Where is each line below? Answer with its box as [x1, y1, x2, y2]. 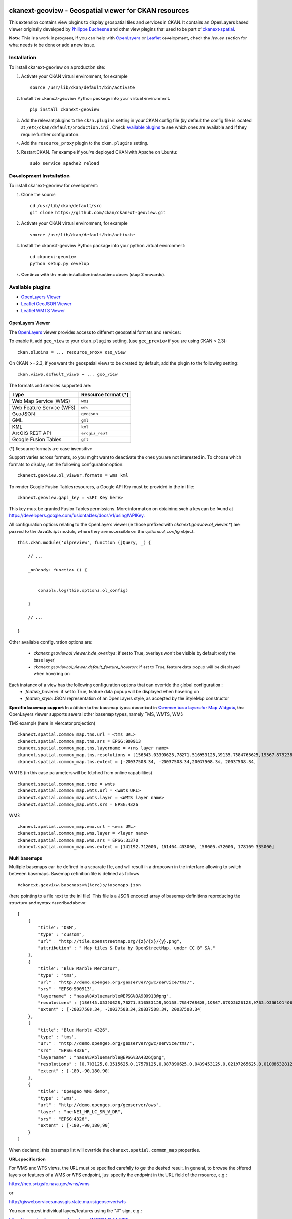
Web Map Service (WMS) [12, 398, 70, 405]
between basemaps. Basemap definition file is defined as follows [9, 871, 140, 877]
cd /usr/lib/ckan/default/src [30, 203, 102, 208]
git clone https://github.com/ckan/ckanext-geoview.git [30, 210, 166, 216]
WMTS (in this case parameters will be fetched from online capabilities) [9, 769, 153, 775]
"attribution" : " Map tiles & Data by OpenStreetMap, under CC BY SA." [38, 945, 216, 951]
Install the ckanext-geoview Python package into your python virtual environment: [21, 243, 186, 249]
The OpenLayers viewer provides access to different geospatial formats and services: [9, 329, 181, 335]
